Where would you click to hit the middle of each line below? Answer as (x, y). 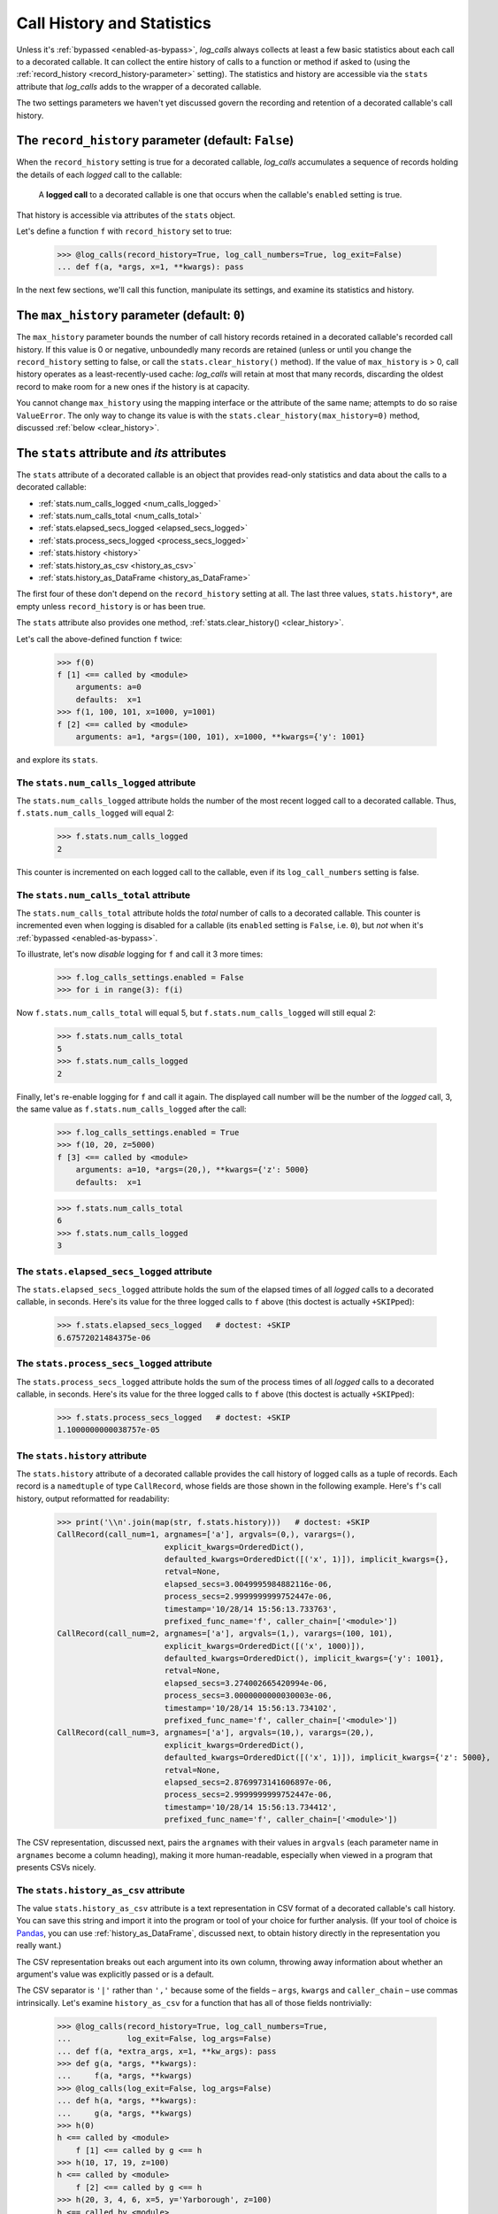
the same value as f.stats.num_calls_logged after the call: (131, 1109)
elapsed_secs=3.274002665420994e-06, (246, 1683)
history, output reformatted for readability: (93, 1498)
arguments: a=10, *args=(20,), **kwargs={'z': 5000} (192, 1170)
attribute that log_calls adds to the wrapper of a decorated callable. (139, 86)
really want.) (39, 1946)
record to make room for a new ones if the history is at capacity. (133, 386)
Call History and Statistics (114, 23)
